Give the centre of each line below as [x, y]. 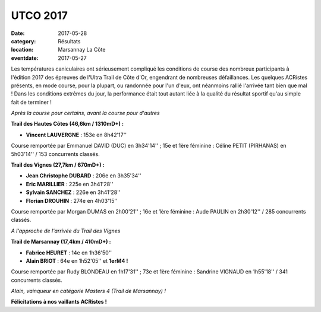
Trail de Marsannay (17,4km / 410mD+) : [61, 242]
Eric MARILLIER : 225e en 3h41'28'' [70, 184]
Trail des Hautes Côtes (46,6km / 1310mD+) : [67, 124]
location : [22, 50]
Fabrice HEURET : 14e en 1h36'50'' [69, 253]
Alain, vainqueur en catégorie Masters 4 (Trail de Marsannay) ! [89, 291]
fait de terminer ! [31, 102]
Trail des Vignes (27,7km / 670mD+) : [58, 165]
